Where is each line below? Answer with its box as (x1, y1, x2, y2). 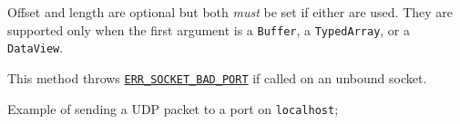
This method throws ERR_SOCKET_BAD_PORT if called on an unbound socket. (7, 68, 427, 87)
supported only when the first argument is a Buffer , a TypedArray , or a (7, 20, 411, 39)
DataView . (7, 38, 64, 57)
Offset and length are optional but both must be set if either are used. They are (7, 3, 454, 21)
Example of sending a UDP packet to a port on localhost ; (7, 99, 339, 118)
